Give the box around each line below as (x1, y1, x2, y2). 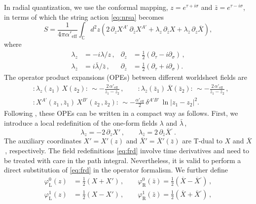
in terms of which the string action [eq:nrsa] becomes (4, 11, 164, 22)
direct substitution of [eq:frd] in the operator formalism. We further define (4, 165, 228, 175)
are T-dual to (182, 136, 222, 146)
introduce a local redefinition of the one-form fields (4, 117, 157, 128)
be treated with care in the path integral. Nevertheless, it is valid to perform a (4, 155, 241, 165)
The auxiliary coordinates (4, 136, 81, 146)
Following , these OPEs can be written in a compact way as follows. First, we (4, 108, 238, 118)
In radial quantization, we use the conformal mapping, (4, 2, 168, 12)
